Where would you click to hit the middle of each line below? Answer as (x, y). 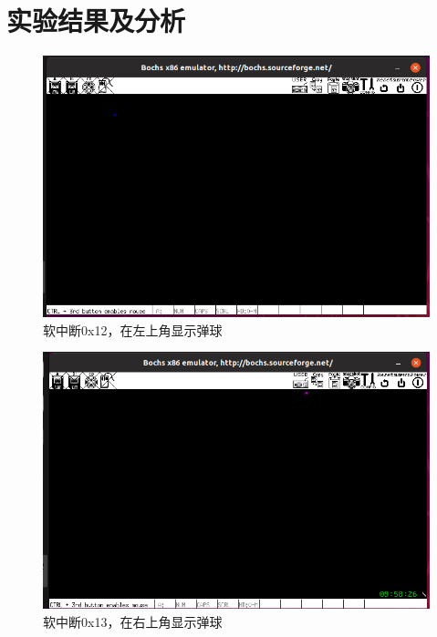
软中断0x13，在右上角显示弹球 (133, 621)
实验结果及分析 (96, 21)
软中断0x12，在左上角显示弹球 (133, 329)
